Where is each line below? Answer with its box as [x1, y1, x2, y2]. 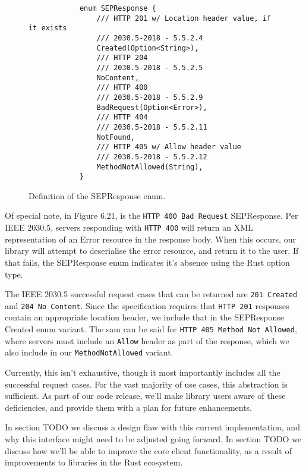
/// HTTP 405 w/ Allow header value [96, 143, 241, 152]
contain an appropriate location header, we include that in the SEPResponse [5, 311, 284, 323]
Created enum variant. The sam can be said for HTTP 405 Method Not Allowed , [5, 323, 297, 335]
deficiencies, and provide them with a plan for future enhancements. [5, 401, 253, 413]
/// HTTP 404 [96, 113, 148, 122]
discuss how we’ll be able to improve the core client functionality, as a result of [5, 444, 292, 457]
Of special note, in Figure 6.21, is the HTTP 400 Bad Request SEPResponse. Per [5, 209, 298, 222]
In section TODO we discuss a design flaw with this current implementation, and [5, 421, 300, 433]
